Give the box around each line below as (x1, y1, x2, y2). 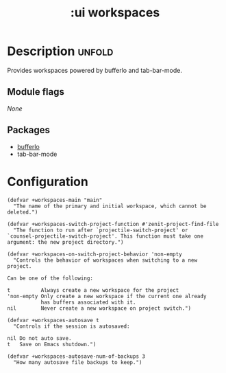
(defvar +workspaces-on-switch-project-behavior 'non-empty (7, 251, 183, 258)
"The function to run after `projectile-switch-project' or (13, 227, 188, 234)
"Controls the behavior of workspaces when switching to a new (13, 256, 197, 264)
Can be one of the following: (7, 275, 94, 282)
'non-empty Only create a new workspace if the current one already (7, 293, 207, 299)
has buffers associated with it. (40, 299, 136, 306)
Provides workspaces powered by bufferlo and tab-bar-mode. (7, 66, 183, 74)
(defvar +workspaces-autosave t (7, 317, 99, 324)
